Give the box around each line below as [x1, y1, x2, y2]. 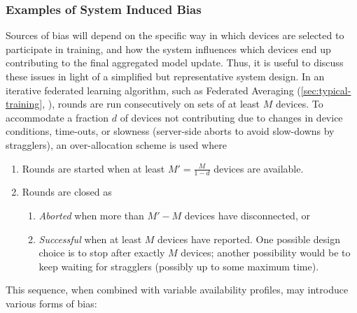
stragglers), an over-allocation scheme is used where [6, 137, 227, 152]
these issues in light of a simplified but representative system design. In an [6, 69, 325, 83]
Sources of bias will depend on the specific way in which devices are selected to [6, 28, 344, 43]
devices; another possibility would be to [181, 245, 351, 260]
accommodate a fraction [6, 110, 109, 124]
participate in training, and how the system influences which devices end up [6, 41, 331, 56]
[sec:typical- [300, 82, 351, 97]
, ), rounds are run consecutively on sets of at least [42, 96, 260, 111]
